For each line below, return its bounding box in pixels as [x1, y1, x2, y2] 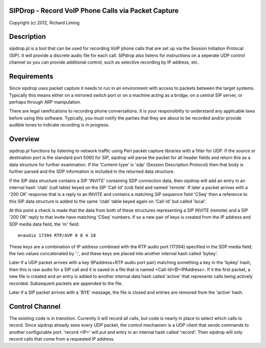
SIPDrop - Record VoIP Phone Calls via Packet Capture [9, 6, 179, 15]
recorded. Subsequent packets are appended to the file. [9, 280, 123, 286]
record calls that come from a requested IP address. [9, 336, 115, 342]
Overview [9, 135, 40, 143]
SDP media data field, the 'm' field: [9, 221, 80, 227]
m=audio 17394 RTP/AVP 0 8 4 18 [18, 232, 96, 238]
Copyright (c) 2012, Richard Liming [9, 20, 80, 26]
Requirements [9, 72, 54, 81]
